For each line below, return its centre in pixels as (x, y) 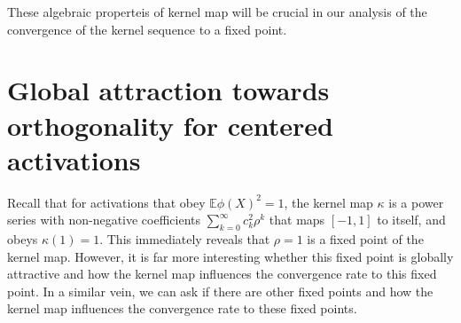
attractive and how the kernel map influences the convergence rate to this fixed (222, 274)
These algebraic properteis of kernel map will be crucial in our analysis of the (217, 12)
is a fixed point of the (365, 239)
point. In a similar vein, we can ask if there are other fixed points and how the (220, 291)
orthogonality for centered (171, 125)
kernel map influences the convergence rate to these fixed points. (182, 308)
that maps (297, 220)
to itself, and (411, 220)
